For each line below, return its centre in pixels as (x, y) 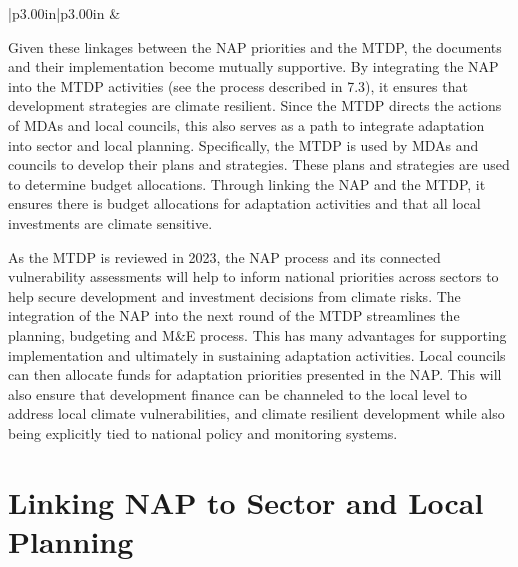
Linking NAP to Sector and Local (246, 501)
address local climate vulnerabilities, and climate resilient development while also (256, 413)
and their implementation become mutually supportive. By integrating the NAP (253, 66)
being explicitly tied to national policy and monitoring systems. (203, 432)
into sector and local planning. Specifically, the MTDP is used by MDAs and (243, 144)
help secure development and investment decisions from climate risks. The (234, 295)
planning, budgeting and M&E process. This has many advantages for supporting (257, 334)
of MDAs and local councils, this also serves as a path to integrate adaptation (246, 124)
